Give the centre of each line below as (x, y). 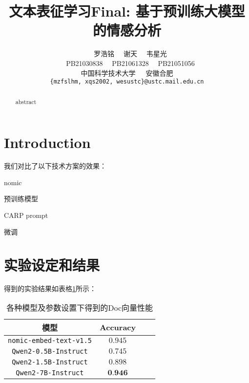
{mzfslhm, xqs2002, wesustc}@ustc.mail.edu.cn (127, 82)
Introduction (47, 142)
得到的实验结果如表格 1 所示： (50, 288)
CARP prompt (26, 215)
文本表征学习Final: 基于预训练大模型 (127, 11)
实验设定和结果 (52, 265)
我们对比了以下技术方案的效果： (55, 166)
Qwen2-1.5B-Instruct (50, 362)
